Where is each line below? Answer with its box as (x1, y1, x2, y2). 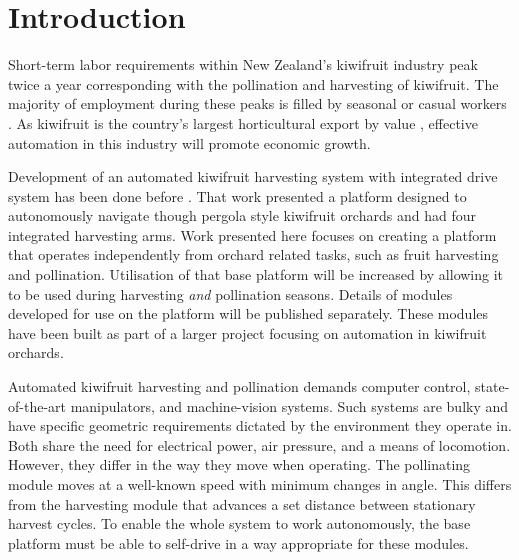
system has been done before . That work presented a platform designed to (8, 185, 467, 206)
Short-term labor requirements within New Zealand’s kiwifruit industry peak (8, 54, 478, 75)
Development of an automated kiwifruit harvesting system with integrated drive (8, 166, 498, 187)
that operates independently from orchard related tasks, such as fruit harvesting (8, 244, 499, 265)
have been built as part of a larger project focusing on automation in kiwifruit (8, 322, 487, 343)
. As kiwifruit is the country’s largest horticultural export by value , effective (8, 112, 478, 133)
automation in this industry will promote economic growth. (8, 132, 371, 153)
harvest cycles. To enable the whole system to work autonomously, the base (8, 513, 471, 534)
